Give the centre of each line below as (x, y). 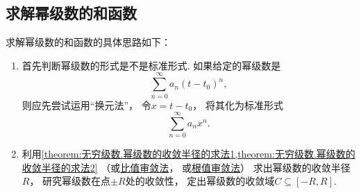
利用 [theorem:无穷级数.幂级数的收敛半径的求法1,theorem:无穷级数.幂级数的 (188, 154)
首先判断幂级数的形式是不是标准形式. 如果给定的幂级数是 (151, 65)
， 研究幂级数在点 (70, 181)
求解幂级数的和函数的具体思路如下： (88, 42)
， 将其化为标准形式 (238, 104)
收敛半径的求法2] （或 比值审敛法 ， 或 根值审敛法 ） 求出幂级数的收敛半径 (186, 167)
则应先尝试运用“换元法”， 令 (86, 104)
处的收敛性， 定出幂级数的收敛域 (200, 181)
